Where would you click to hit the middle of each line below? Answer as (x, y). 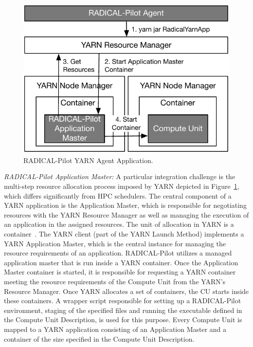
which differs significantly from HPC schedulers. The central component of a (118, 195)
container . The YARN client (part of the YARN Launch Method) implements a (124, 233)
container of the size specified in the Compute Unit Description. (99, 338)
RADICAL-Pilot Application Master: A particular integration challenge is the (120, 176)
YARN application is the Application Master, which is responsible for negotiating (125, 205)
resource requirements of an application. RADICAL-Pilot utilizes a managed (118, 253)
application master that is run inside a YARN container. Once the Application (121, 262)
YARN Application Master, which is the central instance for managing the (115, 243)
